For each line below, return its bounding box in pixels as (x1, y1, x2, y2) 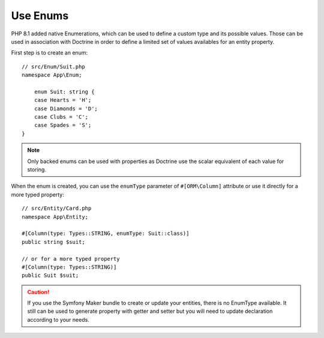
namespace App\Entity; (22, 213, 89, 220)
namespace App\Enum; (22, 72, 82, 79)
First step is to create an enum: (11, 49, 88, 56)
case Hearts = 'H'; (34, 96, 92, 104)
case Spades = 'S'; (34, 122, 92, 129)
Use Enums (11, 9, 69, 22)
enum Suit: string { (34, 88, 95, 95)
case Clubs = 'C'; (34, 114, 89, 120)
